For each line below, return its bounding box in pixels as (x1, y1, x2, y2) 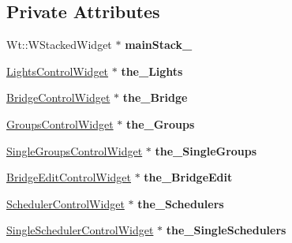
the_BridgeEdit (144, 169, 233, 185)
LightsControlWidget (6, 62, 109, 79)
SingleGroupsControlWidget (6, 142, 143, 159)
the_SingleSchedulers (166, 222, 286, 238)
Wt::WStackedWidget (6, 36, 112, 53)
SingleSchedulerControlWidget (6, 222, 154, 238)
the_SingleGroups (155, 142, 257, 159)
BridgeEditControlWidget (6, 169, 132, 185)
